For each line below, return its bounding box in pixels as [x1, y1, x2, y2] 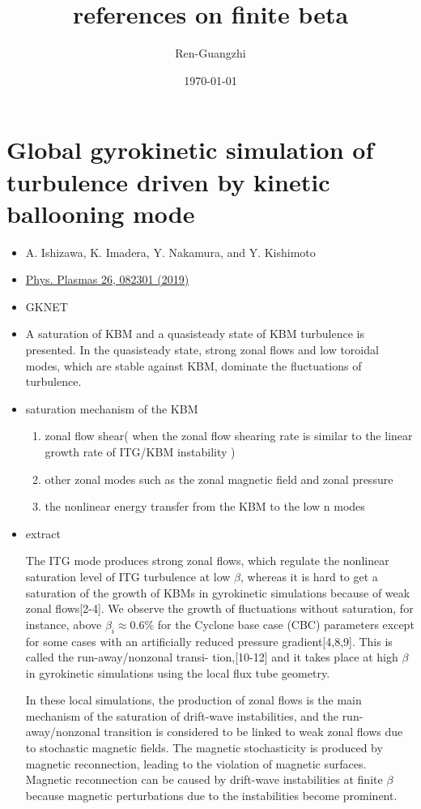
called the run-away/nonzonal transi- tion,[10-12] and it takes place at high [25, 648, 398, 666]
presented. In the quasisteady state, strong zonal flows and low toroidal [25, 341, 379, 357]
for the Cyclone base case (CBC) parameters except [157, 615, 415, 632]
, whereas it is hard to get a [240, 567, 378, 584]
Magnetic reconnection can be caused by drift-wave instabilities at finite [25, 771, 383, 788]
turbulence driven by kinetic [6, 165, 330, 198]
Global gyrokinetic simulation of [6, 133, 374, 166]
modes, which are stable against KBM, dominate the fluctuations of [25, 357, 362, 374]
